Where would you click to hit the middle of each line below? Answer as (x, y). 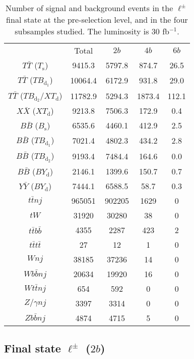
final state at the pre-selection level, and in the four (97, 19)
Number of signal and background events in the (89, 8)
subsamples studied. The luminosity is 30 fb (92, 31)
